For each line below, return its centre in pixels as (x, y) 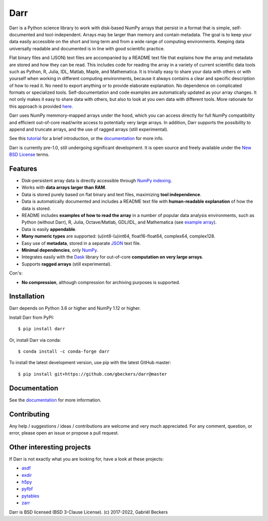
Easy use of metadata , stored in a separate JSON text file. (81, 243)
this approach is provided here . (41, 106)
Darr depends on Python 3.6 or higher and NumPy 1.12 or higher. (75, 308)
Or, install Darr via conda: (35, 340)
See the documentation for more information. (55, 400)
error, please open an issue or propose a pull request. (64, 433)
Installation (27, 296)
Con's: (16, 273)
